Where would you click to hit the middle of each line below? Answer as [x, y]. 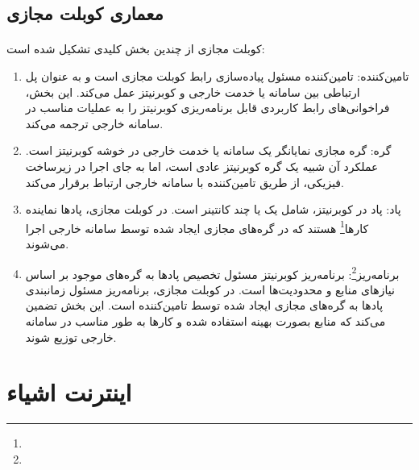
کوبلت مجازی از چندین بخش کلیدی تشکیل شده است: [136, 49]
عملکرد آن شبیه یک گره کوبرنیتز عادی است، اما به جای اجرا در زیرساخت [202, 166]
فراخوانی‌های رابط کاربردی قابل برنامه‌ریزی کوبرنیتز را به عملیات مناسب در [207, 108]
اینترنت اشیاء [69, 392]
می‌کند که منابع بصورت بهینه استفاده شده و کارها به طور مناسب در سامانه [205, 321]
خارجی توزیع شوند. [71, 337]
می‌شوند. [47, 243]
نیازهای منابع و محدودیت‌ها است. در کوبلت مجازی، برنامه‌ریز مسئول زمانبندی [210, 289]
